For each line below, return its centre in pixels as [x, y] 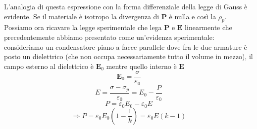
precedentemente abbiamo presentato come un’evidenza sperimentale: [109, 37]
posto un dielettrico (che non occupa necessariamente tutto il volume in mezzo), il [128, 56]
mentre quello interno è [141, 66]
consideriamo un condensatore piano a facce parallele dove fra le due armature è [126, 47]
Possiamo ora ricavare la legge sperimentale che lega [83, 27]
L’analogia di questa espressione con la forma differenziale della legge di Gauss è [126, 6]
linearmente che [208, 27]
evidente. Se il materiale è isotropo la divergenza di [82, 16]
